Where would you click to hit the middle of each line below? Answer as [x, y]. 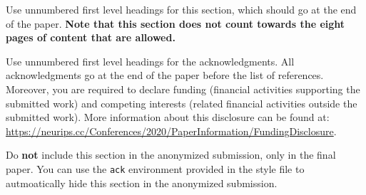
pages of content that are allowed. [91, 37]
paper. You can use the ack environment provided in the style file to [155, 168]
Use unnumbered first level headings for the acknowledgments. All [150, 61]
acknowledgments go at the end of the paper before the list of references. [165, 75]
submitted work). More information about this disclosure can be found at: [168, 117]
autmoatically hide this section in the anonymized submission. [142, 183]
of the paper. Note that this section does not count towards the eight [176, 23]
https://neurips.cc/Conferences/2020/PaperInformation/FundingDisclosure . [171, 131]
